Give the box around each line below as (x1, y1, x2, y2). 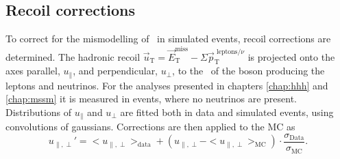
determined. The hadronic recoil (5, 49, 141, 63)
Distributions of (5, 104, 72, 119)
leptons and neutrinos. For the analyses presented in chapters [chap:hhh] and (5, 78, 328, 92)
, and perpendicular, (73, 63, 158, 78)
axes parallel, (5, 63, 60, 78)
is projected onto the (247, 49, 335, 63)
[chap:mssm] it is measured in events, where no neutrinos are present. (5, 91, 297, 106)
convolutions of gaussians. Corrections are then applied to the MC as (5, 119, 295, 134)
